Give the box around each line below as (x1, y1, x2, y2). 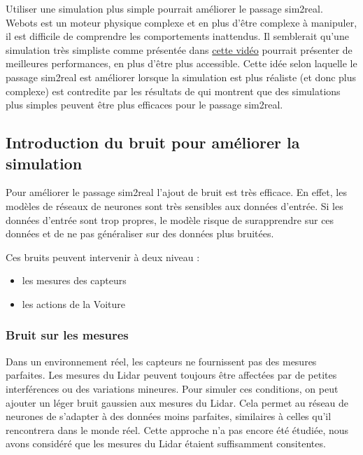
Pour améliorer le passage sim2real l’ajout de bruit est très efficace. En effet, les (6, 185, 347, 199)
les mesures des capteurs (22, 273, 127, 288)
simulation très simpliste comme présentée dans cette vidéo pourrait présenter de (6, 42, 353, 57)
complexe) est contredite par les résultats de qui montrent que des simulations (6, 83, 341, 98)
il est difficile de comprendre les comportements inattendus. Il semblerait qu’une (6, 29, 349, 43)
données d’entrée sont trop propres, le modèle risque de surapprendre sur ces (6, 212, 334, 227)
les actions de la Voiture (22, 296, 125, 311)
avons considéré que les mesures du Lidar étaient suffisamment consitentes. (6, 436, 326, 451)
